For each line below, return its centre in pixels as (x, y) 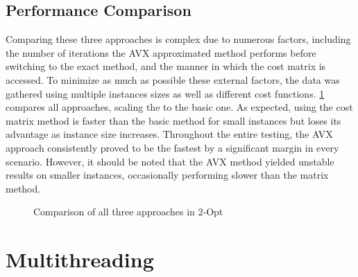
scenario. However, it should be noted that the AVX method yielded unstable (170, 161)
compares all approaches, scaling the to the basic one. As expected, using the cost (179, 107)
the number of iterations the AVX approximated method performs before (161, 52)
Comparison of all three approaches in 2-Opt (128, 212)
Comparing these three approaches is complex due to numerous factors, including (178, 39)
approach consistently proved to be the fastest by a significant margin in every (172, 147)
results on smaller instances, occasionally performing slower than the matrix (167, 175)
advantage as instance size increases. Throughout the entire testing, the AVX (169, 134)
